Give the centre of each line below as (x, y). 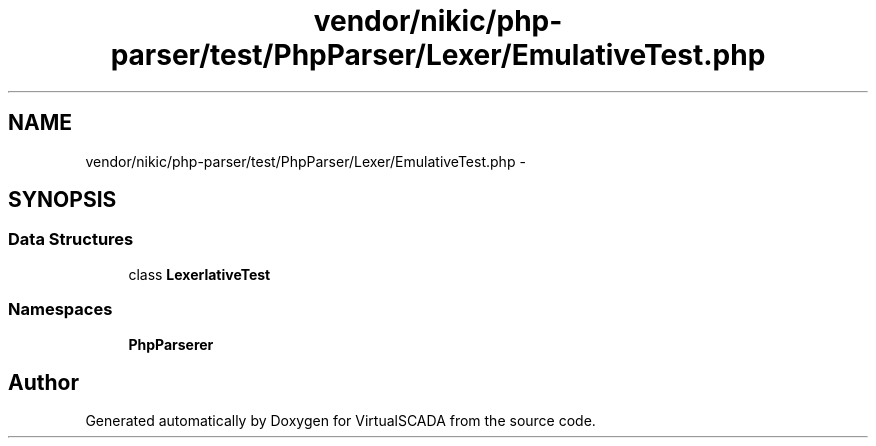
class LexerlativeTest (199, 274)
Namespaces (60, 309)
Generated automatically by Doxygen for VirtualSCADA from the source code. (340, 421)
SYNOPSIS (62, 200)
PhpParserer (171, 344)
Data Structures (71, 239)
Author (43, 382)
